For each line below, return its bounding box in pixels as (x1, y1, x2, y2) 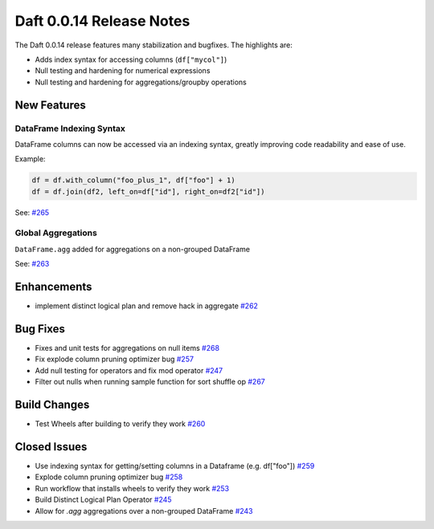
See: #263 (14, 259, 50, 269)
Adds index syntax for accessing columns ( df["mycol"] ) (35, 55, 227, 64)
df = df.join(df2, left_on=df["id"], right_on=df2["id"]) (31, 187, 265, 196)
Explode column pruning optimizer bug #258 (35, 472, 183, 482)
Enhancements (14, 279, 92, 293)
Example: (14, 154, 46, 164)
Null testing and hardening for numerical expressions (35, 66, 211, 75)
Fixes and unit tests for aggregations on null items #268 (35, 343, 220, 352)
